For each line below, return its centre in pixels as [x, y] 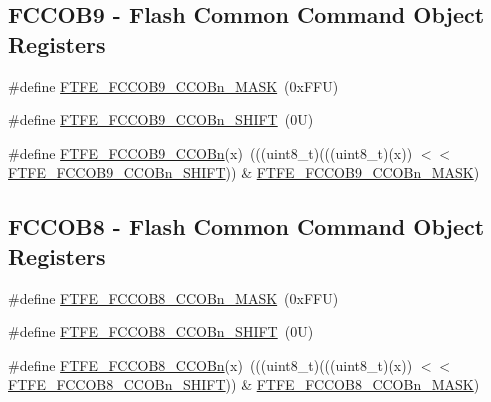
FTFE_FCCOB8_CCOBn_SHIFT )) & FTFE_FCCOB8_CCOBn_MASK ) [244, 384]
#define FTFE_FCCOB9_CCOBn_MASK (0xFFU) [173, 85]
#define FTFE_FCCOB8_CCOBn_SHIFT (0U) [161, 331]
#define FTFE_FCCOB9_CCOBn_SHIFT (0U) [161, 119]
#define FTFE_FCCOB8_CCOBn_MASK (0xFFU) [173, 297]
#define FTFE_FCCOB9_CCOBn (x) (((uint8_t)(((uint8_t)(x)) [210, 152]
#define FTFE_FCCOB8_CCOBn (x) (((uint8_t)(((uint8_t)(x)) [210, 364]
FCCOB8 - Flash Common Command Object [246, 226]
